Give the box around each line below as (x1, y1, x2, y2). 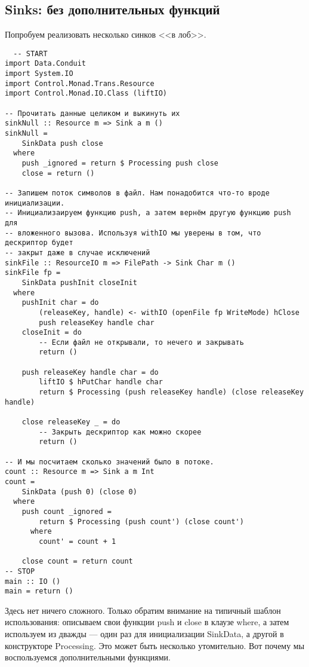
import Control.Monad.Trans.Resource (5, 79, 154, 88)
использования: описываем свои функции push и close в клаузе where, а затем (5, 616, 289, 628)
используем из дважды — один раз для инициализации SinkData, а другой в (5, 628, 284, 640)
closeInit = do (21, 328, 82, 337)
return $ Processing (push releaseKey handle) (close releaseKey (39, 388, 304, 397)
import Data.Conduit (5, 59, 86, 68)
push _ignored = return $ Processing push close (21, 159, 218, 168)
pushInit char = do (21, 298, 99, 307)
